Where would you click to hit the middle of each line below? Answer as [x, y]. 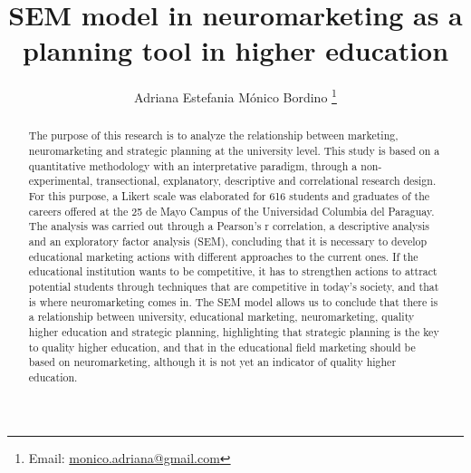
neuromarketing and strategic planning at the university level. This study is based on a [234, 151]
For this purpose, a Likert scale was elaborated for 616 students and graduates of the [229, 195]
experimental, [61, 181]
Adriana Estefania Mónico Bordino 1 [235, 96]
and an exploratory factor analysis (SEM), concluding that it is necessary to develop [228, 241]
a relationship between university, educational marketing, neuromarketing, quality [221, 317]
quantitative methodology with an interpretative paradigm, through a [193, 165]
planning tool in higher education [235, 50]
